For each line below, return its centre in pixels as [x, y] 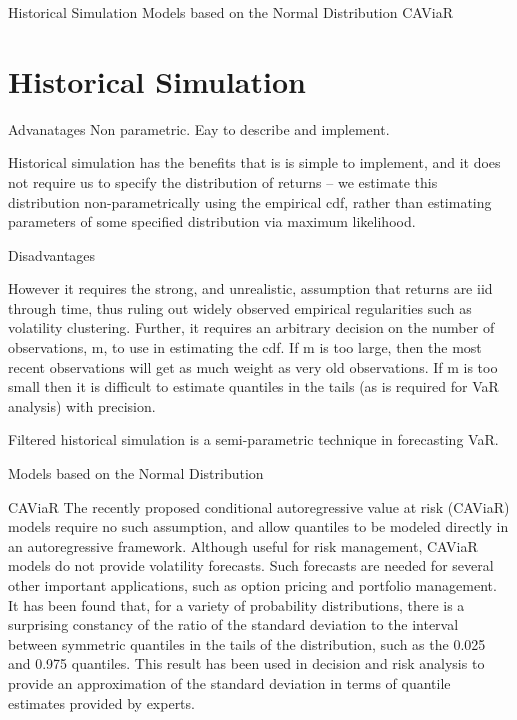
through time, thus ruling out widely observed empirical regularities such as [240, 307]
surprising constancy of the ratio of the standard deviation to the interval [233, 624]
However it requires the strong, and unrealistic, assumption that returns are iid [250, 288]
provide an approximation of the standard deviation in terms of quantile [229, 682]
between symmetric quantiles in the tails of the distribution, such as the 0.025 [247, 643]
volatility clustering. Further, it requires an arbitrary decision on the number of [251, 327]
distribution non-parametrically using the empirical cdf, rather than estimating [250, 201]
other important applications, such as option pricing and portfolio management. [252, 585]
